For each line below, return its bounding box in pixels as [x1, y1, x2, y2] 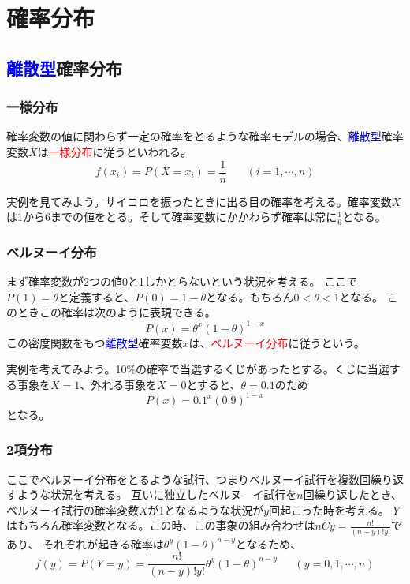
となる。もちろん [205, 288, 294, 305]
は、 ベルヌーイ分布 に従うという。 [188, 334, 365, 350]
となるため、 [235, 535, 302, 552]
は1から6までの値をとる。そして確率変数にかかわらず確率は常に [6, 208, 337, 225]
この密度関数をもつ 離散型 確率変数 [6, 334, 183, 350]
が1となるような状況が [147, 501, 264, 518]
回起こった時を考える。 [269, 501, 389, 518]
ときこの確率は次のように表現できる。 [17, 304, 216, 320]
